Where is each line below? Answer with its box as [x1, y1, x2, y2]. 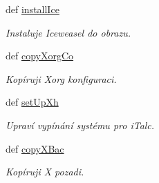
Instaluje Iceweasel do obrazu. [6, 25, 131, 39]
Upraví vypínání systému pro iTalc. [6, 117, 155, 132]
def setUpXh [6, 95, 59, 109]
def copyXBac [6, 141, 64, 155]
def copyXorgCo [6, 48, 74, 63]
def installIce [6, 2, 59, 16]
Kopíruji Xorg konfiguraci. [6, 71, 117, 86]
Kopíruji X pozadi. [6, 164, 84, 179]
